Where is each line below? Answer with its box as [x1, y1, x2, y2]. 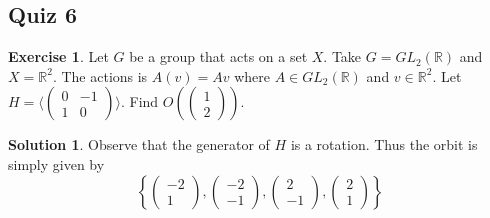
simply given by [8, 153, 105, 174]
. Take [323, 46, 362, 67]
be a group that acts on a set [129, 46, 308, 67]
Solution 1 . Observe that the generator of [8, 134, 270, 155]
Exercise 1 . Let [8, 46, 109, 67]
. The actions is [52, 65, 148, 86]
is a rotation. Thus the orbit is [290, 134, 478, 155]
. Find [120, 91, 159, 112]
